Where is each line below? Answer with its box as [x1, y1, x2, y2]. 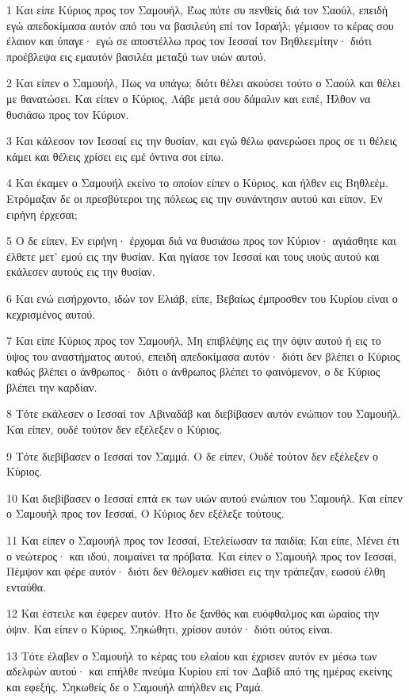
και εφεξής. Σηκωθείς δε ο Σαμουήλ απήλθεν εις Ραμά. [6, 678, 264, 694]
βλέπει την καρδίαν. [6, 378, 97, 395]
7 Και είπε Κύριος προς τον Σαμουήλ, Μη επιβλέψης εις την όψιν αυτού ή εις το [6, 332, 381, 349]
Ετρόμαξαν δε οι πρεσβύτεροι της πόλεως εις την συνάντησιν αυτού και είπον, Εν [6, 189, 383, 206]
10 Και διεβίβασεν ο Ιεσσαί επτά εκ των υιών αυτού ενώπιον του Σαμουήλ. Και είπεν [6, 489, 403, 506]
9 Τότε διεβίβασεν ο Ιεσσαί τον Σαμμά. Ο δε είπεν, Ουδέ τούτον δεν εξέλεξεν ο [6, 447, 378, 464]
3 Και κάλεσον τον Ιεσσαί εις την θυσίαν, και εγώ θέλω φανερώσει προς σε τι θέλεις [6, 132, 397, 149]
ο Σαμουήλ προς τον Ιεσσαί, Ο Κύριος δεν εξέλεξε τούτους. [6, 505, 285, 522]
